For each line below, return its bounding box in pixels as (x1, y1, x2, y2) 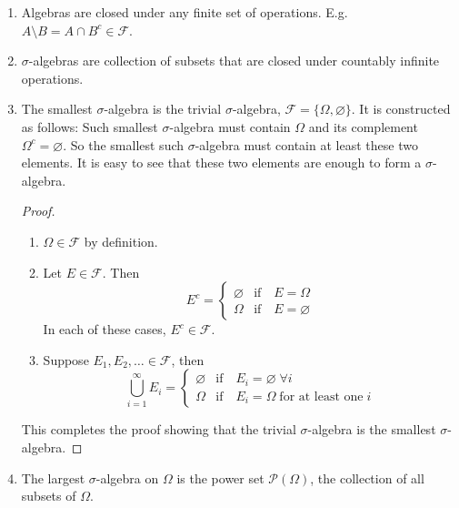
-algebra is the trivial (104, 99, 222, 118)
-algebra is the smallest (307, 420, 436, 439)
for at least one (279, 390, 364, 403)
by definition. (84, 231, 158, 250)
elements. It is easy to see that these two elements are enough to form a (21, 153, 422, 172)
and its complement (308, 117, 418, 136)
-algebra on (95, 468, 159, 487)
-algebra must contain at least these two (195, 135, 418, 154)
